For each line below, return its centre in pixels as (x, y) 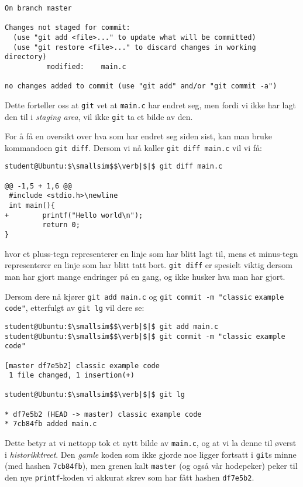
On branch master (38, 8)
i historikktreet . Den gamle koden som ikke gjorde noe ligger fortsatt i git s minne (151, 454)
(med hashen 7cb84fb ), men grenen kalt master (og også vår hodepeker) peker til (151, 466)
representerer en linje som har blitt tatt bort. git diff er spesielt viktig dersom (149, 265)
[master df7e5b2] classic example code (82, 366)
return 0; (61, 225)
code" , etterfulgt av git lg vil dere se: (75, 308)
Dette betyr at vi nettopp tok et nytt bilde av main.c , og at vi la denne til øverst (151, 443)
